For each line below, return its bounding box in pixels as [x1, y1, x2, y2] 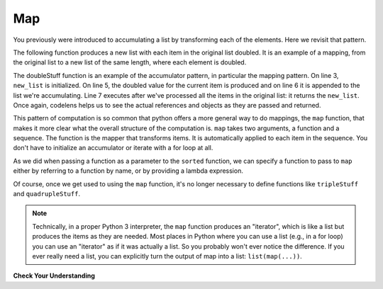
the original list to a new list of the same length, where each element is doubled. [13, 58, 247, 67]
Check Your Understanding [13, 271, 95, 280]
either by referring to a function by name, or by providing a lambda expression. [13, 166, 244, 175]
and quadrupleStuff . [13, 190, 81, 198]
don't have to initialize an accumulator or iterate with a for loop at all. [13, 144, 213, 152]
